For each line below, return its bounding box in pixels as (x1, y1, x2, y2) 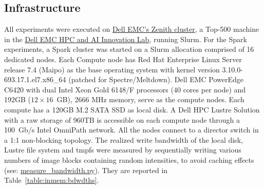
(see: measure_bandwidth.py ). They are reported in (4, 164, 168, 175)
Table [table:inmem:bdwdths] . (4, 175, 99, 185)
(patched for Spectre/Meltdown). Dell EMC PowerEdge (68, 74, 244, 85)
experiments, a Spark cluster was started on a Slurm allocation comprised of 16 (4, 44, 254, 54)
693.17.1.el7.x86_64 (4, 74, 66, 85)
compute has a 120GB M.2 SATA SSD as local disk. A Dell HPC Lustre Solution (4, 104, 260, 115)
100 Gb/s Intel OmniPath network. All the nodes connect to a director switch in (4, 124, 259, 135)
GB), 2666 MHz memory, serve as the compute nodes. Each (56, 94, 244, 105)
